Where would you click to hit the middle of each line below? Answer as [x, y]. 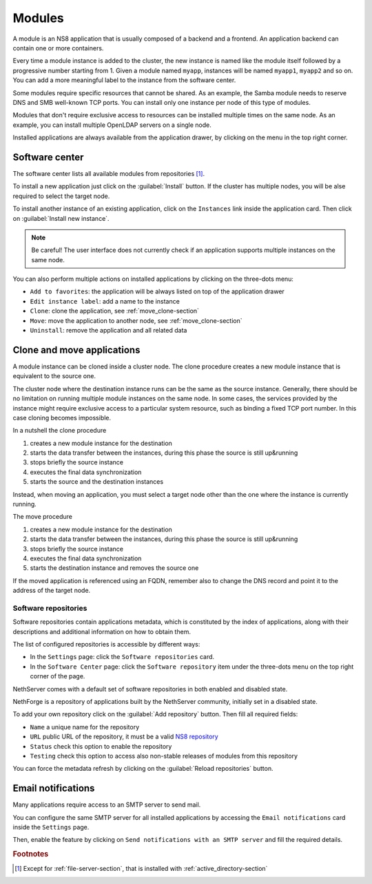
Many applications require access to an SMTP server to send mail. [107, 805]
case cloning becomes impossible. [62, 418]
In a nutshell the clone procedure [60, 431]
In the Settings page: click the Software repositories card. [122, 657]
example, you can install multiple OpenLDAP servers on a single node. [112, 125]
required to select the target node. [61, 196]
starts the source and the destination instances [97, 482]
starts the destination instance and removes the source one [114, 568]
